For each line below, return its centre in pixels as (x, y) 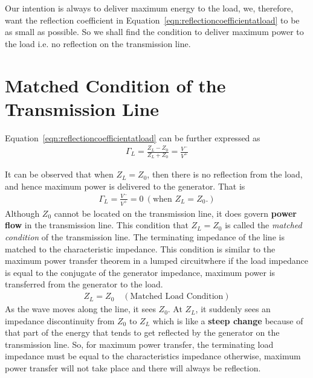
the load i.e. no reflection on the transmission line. (98, 43)
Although (22, 213)
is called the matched (263, 225)
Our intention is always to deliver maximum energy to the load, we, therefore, (149, 8)
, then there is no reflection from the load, (225, 174)
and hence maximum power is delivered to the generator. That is (125, 186)
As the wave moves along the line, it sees (80, 309)
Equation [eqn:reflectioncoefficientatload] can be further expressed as (133, 137)
